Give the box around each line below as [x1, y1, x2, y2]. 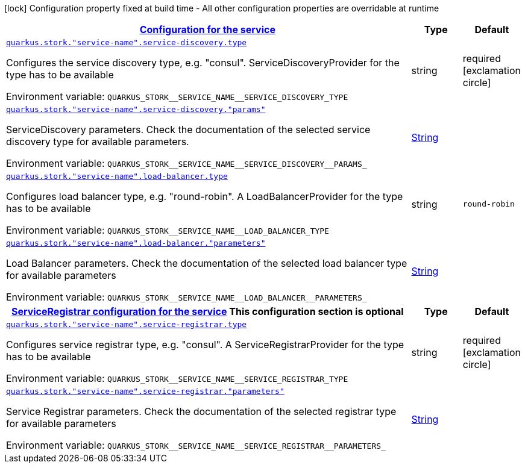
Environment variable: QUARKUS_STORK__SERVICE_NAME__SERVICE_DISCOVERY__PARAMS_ [6, 157, 367, 169]
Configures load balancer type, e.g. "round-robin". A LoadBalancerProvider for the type [6, 190, 403, 202]
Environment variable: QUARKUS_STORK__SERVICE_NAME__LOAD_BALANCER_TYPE [6, 224, 329, 236]
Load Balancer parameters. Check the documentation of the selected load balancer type [6, 257, 407, 269]
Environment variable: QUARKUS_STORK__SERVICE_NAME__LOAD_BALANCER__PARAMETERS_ [6, 291, 367, 303]
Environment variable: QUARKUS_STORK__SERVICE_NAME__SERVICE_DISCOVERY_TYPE [6, 90, 348, 102]
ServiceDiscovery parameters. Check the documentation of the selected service [6, 123, 371, 136]
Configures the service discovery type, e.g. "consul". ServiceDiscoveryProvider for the [6, 57, 400, 69]
